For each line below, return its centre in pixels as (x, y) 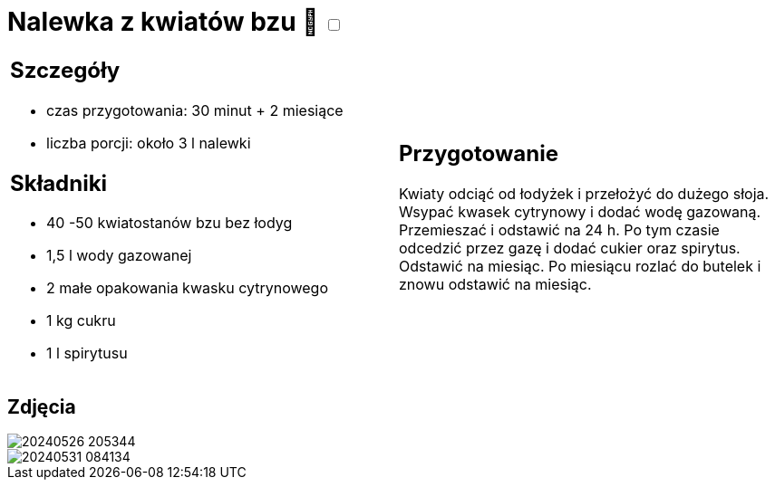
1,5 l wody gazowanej (119, 256)
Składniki (59, 183)
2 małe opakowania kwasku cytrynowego (188, 288)
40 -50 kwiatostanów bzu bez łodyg (170, 223)
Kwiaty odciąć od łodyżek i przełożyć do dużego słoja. (584, 194)
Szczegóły (65, 70)
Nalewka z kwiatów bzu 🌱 (163, 22)
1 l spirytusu (87, 353)
